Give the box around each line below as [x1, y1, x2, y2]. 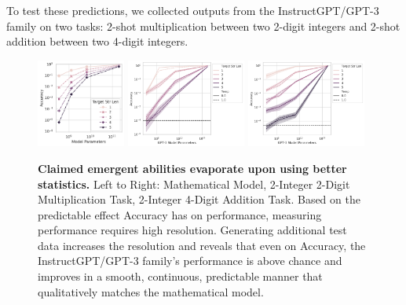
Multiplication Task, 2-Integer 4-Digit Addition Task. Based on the [38, 191, 360, 208]
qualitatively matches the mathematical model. [38, 283, 264, 299]
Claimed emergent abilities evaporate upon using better [38, 160, 347, 176]
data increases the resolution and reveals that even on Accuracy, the [38, 237, 366, 253]
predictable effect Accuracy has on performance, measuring [38, 206, 322, 222]
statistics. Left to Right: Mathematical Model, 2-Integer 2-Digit [38, 175, 350, 192]
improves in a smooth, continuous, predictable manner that [38, 268, 323, 285]
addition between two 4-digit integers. [6, 33, 188, 50]
